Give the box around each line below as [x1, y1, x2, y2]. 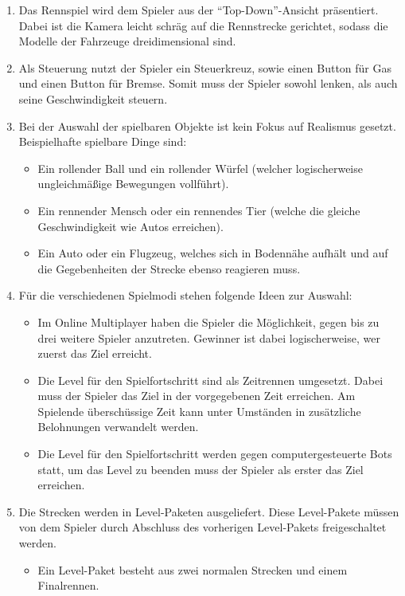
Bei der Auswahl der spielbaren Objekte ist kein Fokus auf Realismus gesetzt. [18, 117, 396, 134]
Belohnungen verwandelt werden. [37, 418, 199, 435]
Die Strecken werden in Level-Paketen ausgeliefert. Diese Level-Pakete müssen [18, 503, 399, 520]
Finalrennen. [37, 577, 99, 594]
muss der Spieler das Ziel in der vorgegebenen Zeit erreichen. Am [37, 387, 356, 404]
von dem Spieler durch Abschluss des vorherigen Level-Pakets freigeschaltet [18, 519, 387, 535]
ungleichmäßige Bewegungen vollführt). [37, 175, 229, 192]
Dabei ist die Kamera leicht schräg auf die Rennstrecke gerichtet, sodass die [18, 17, 388, 33]
